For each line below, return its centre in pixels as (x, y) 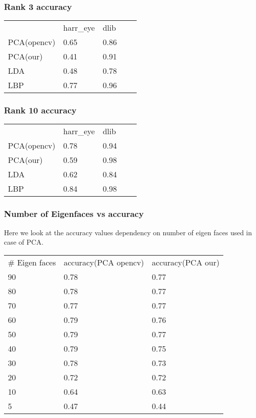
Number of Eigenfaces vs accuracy (74, 214)
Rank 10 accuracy (40, 110)
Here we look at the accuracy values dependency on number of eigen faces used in (128, 232)
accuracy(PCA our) (186, 262)
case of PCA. (24, 242)
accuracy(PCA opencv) (104, 262)
